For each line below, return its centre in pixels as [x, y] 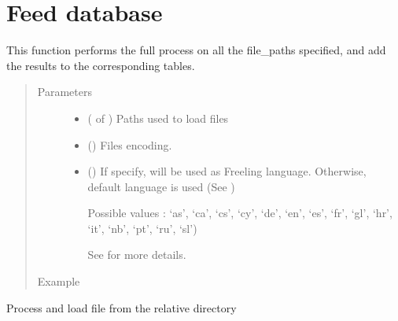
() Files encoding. [130, 144]
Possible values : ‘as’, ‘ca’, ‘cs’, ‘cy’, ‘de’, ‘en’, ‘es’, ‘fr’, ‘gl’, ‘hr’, [240, 213]
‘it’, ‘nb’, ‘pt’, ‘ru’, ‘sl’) [142, 228]
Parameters [64, 92]
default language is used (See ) [161, 186]
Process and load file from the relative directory [122, 307]
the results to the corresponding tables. [101, 65]
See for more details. [137, 255]
